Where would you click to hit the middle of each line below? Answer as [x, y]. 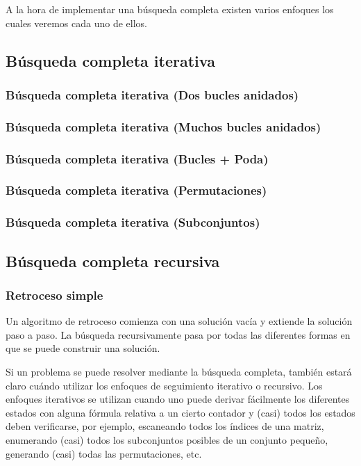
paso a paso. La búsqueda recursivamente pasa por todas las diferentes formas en [178, 334]
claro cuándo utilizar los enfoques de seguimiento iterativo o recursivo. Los [164, 385]
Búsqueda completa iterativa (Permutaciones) [136, 190]
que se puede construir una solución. [83, 348]
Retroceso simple [54, 295]
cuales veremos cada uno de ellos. [77, 23]
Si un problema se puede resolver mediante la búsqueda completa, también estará [179, 371]
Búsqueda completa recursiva [113, 260]
